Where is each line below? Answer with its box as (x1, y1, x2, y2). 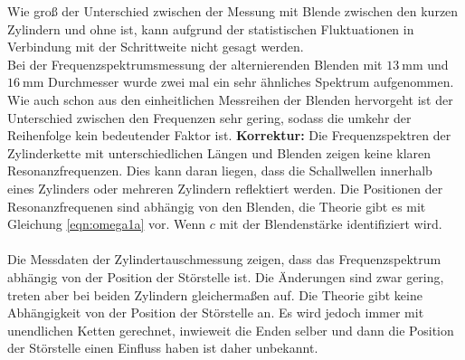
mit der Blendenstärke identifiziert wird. (219, 214, 442, 233)
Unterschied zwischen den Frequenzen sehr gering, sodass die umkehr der (7, 108, 412, 127)
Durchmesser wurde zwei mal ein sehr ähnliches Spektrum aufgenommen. (48, 72, 454, 91)
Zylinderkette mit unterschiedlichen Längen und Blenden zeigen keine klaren (7, 143, 432, 162)
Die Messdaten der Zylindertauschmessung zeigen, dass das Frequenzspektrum (7, 250, 441, 269)
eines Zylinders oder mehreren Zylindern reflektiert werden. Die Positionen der (7, 178, 443, 197)
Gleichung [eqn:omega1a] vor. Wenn (7, 214, 206, 233)
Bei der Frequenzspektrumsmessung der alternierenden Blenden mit (7, 54, 383, 73)
